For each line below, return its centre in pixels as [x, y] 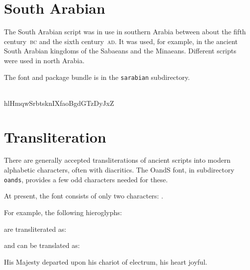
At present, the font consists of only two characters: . [84, 196]
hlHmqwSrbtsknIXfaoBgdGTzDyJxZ [59, 103]
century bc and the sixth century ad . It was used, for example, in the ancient [121, 41]
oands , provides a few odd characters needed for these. [86, 179]
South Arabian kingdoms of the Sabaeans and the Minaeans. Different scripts [120, 51]
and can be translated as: [42, 245]
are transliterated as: [35, 229]
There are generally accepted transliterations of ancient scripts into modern [117, 160]
